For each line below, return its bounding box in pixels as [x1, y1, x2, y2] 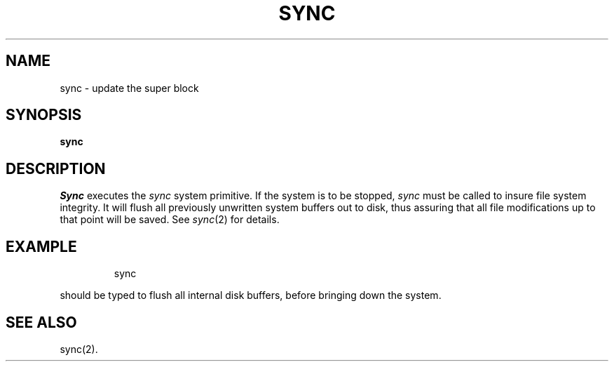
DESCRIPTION [6, 159, 106, 178]
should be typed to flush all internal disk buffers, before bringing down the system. [60, 289, 442, 302]
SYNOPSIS [6, 106, 82, 124]
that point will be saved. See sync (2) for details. [60, 213, 280, 226]
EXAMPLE [6, 237, 77, 255]
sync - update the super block [60, 81, 199, 94]
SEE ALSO [6, 313, 77, 331]
